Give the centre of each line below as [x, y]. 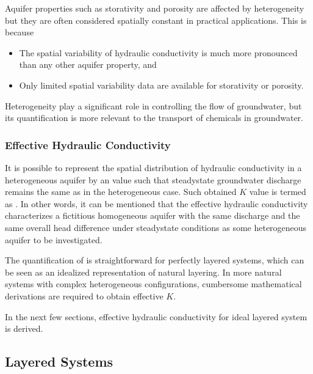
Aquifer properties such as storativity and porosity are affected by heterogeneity [155, 8]
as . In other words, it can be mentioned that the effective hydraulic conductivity [156, 203]
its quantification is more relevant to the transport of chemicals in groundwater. [154, 118]
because [20, 32]
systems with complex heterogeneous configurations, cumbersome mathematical [153, 284]
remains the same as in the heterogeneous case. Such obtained [121, 192]
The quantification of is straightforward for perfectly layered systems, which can [155, 260]
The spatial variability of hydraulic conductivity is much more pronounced [158, 52]
